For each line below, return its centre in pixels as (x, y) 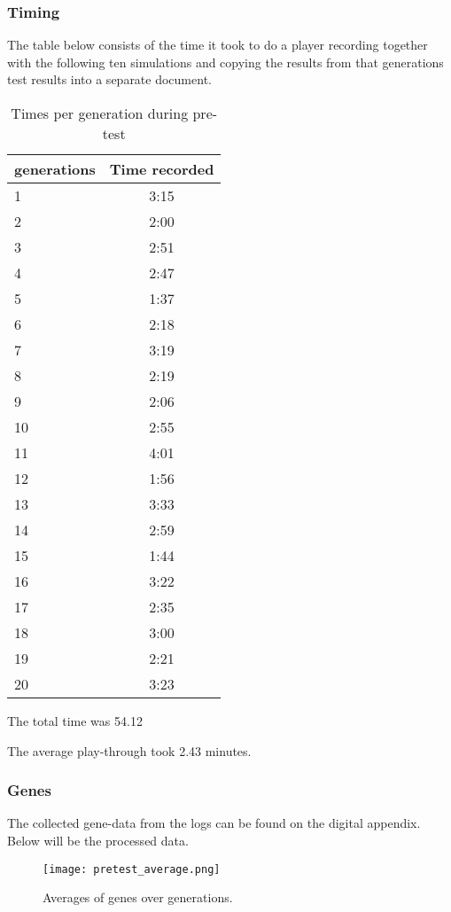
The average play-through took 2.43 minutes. (129, 750)
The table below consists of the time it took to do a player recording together (218, 45)
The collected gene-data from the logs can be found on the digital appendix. (214, 823)
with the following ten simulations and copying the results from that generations (225, 62)
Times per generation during (100, 113)
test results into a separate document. (109, 79)
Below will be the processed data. (98, 840)
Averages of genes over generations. (138, 897)
